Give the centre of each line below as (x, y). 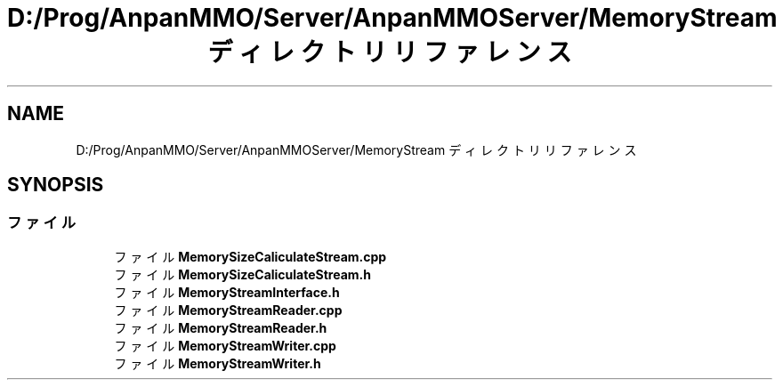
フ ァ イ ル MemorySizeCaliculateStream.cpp (250, 256)
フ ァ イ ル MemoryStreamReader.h (221, 327)
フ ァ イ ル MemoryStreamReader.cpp (228, 310)
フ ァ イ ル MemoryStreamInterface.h (227, 292)
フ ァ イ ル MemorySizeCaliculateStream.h (242, 274)
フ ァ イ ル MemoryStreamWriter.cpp (225, 345)
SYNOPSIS (56, 185)
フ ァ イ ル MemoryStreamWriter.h (218, 363)
